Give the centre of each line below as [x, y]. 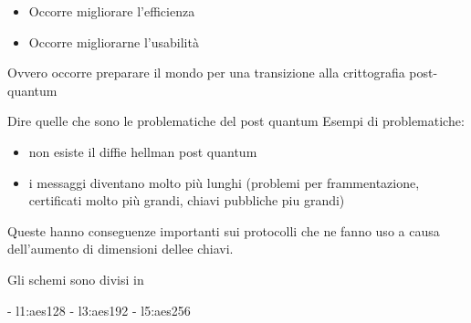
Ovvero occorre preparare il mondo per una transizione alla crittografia [206, 73]
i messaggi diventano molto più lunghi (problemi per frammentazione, [224, 182]
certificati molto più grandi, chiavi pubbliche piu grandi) [187, 200]
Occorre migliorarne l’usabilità [114, 42]
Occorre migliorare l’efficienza [112, 11]
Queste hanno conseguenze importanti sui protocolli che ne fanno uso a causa [224, 230]
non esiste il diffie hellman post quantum [143, 151]
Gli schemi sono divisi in [76, 279]
